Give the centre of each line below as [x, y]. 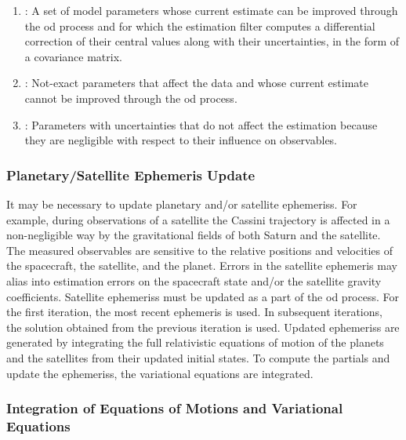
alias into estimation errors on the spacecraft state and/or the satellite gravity [194, 280]
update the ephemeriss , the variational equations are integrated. [160, 373]
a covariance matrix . [73, 56]
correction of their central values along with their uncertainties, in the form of [212, 41]
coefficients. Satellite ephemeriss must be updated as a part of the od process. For [203, 296]
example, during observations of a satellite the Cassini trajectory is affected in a [198, 219]
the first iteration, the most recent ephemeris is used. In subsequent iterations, [194, 312]
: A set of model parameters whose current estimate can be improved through [211, 10]
